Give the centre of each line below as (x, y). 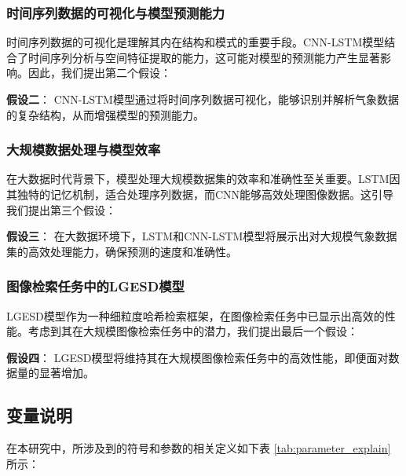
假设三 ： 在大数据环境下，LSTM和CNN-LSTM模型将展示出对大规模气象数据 (202, 236)
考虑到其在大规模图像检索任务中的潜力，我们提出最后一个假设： (193, 331)
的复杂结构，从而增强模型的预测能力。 (105, 114)
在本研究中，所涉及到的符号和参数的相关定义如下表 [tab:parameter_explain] (199, 448)
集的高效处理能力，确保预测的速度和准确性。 (122, 251)
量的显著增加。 (55, 373)
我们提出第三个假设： (61, 209)
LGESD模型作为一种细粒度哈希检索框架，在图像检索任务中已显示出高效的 (196, 315)
